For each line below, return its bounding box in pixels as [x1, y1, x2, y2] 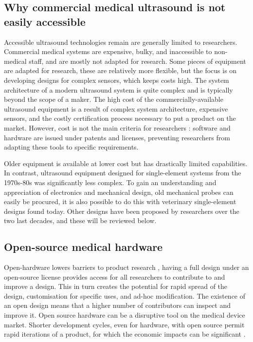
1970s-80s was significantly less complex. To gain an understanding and [4, 177, 217, 187]
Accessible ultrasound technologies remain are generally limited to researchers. [4, 37, 237, 47]
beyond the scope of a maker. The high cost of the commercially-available [4, 94, 223, 104]
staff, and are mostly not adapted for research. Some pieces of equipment [29, 56, 246, 66]
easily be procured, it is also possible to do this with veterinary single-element [4, 196, 236, 207]
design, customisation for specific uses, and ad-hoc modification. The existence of [4, 290, 246, 301]
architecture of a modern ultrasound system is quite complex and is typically [4, 84, 233, 95]
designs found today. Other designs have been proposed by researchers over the [4, 206, 239, 216]
